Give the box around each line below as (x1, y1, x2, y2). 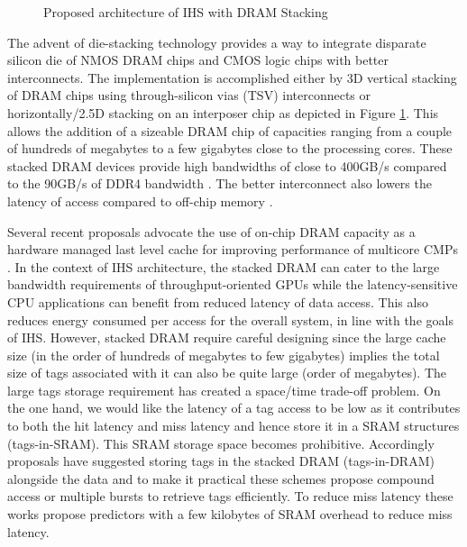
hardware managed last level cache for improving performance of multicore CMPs (7, 240, 458, 259)
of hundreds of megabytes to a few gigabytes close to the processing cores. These (7, 139, 453, 158)
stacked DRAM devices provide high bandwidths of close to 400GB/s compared (7, 156, 447, 175)
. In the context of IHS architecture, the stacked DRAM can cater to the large (7, 257, 440, 276)
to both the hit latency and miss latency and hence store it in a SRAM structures (7, 416, 460, 435)
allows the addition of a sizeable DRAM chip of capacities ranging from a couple (7, 121, 453, 140)
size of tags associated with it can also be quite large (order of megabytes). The (7, 363, 447, 382)
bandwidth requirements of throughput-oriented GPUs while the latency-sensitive (7, 275, 458, 294)
